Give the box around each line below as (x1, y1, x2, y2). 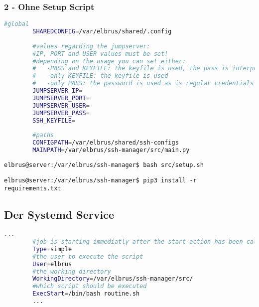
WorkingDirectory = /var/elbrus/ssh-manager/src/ (32, 275, 193, 283)
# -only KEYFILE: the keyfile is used (32, 72, 168, 80)
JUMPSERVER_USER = (32, 102, 90, 109)
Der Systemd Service (4, 207, 115, 222)
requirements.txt (4, 185, 61, 192)
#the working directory (32, 268, 111, 275)
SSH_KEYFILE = (32, 117, 76, 124)
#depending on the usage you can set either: (32, 57, 186, 65)
